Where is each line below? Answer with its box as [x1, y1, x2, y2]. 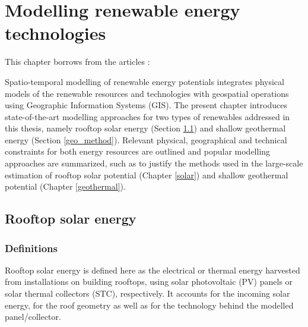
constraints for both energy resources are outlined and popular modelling [5, 145, 271, 158]
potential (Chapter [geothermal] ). [5, 180, 126, 193]
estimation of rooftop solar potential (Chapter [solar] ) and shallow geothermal [5, 168, 288, 181]
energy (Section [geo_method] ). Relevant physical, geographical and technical [5, 133, 287, 146]
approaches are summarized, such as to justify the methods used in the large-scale [5, 157, 303, 169]
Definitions [5, 240, 58, 255]
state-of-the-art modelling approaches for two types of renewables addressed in [5, 110, 290, 122]
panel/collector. [5, 310, 61, 323]
